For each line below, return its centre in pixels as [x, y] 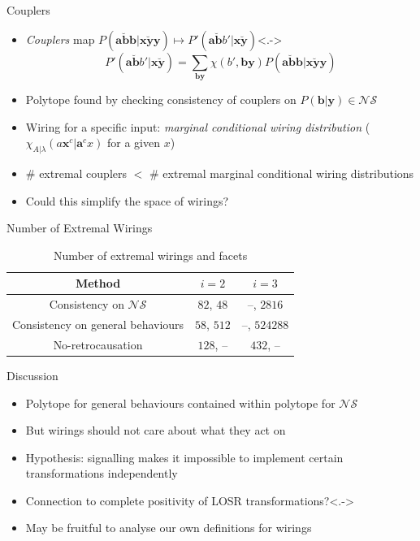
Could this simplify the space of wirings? [127, 200]
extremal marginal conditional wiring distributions [288, 173]
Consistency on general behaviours [98, 324]
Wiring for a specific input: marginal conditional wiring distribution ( [198, 126]
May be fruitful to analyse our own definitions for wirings [169, 528]
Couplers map [60, 39]
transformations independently [102, 473]
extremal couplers [83, 173]
